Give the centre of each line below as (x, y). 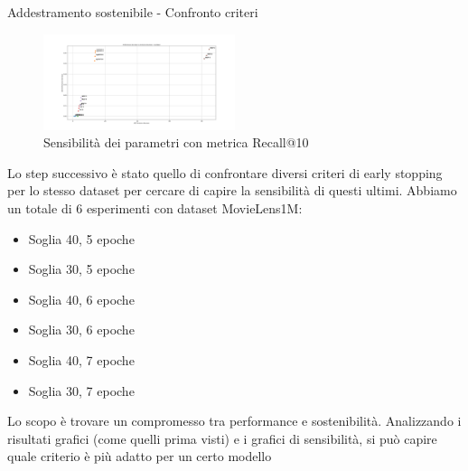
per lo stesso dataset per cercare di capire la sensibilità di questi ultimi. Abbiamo (232, 190)
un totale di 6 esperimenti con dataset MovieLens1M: (155, 207)
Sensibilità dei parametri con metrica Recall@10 (176, 142)
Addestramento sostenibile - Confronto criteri (133, 12)
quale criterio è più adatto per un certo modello (140, 456)
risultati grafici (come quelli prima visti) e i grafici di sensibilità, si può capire (222, 438)
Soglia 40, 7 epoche (81, 359)
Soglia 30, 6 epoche (81, 330)
